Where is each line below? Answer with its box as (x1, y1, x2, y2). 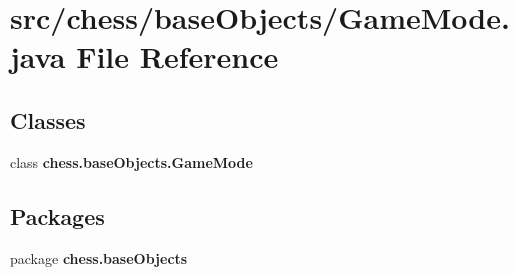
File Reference (76, 36, 279, 77)
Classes (10, 104, 86, 135)
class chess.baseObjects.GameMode (10, 151, 253, 172)
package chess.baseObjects (10, 247, 188, 268)
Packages (10, 200, 105, 231)
